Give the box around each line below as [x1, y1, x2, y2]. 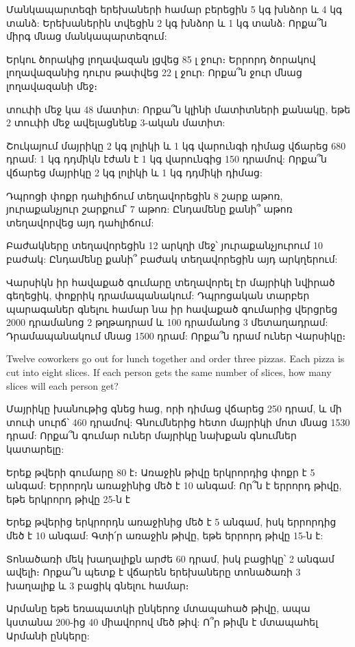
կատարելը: [6, 442, 64, 456]
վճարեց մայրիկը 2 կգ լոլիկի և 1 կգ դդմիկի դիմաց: [6, 165, 262, 179]
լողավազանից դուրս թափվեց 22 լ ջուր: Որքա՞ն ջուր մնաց [6, 65, 302, 80]
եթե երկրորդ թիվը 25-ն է [6, 491, 130, 506]
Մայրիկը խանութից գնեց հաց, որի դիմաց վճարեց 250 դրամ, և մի [6, 401, 342, 416]
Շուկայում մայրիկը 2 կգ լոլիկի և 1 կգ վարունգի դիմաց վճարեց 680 [6, 138, 346, 152]
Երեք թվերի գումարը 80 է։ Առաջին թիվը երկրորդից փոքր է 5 [6, 464, 315, 479]
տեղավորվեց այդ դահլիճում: [6, 215, 154, 229]
